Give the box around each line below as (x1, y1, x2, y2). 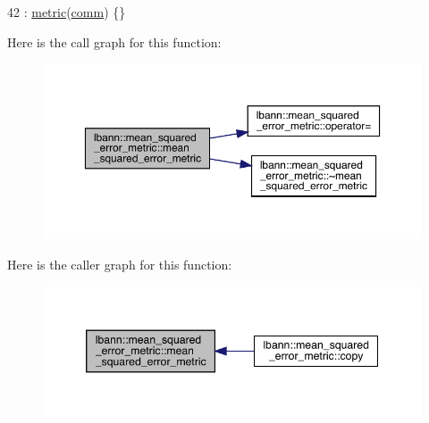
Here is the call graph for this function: (7, 32, 222, 51)
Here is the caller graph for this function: (7, 254, 232, 273)
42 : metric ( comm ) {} (7, 3, 126, 21)
